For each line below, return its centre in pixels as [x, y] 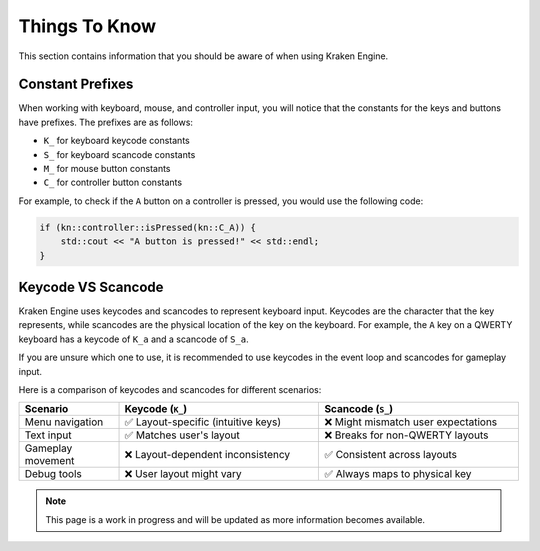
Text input [48, 435]
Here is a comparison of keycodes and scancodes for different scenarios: [170, 390]
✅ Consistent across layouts [391, 455]
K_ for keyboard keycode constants [116, 141]
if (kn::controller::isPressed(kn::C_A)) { [148, 227]
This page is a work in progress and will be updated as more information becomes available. [235, 519]
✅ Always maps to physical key [398, 474]
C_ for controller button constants [113, 182]
